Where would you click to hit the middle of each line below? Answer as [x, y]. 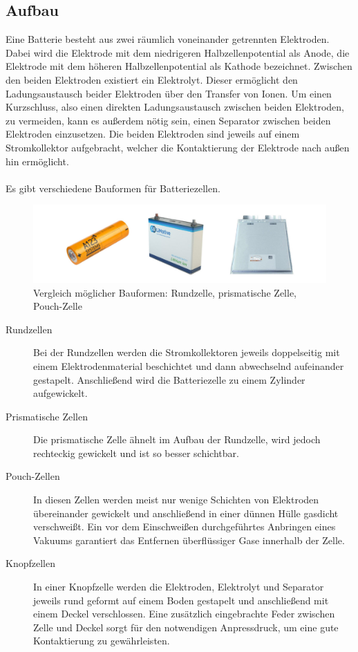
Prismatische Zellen [47, 416]
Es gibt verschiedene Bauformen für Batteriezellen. [113, 188]
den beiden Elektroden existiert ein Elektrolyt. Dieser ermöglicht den [152, 79]
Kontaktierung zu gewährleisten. [102, 641]
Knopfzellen [30, 563]
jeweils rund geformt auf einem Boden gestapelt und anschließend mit [181, 600]
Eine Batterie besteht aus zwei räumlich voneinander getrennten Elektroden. [168, 39]
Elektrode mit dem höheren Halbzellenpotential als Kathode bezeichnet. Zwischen [179, 66]
